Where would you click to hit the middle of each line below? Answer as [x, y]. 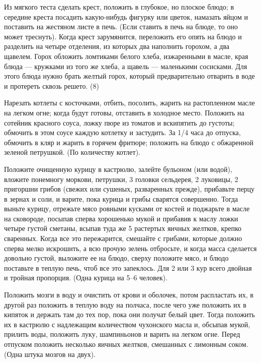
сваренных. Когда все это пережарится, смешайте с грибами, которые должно [123, 238]
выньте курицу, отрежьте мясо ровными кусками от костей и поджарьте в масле [127, 208]
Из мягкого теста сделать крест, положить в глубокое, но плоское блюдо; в [119, 7]
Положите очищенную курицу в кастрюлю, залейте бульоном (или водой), [118, 169]
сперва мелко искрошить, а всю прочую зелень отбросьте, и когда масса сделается [130, 248]
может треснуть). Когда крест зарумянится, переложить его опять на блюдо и [123, 36]
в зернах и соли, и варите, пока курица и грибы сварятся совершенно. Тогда [121, 198]
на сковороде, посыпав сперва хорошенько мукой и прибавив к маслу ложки [121, 218]
